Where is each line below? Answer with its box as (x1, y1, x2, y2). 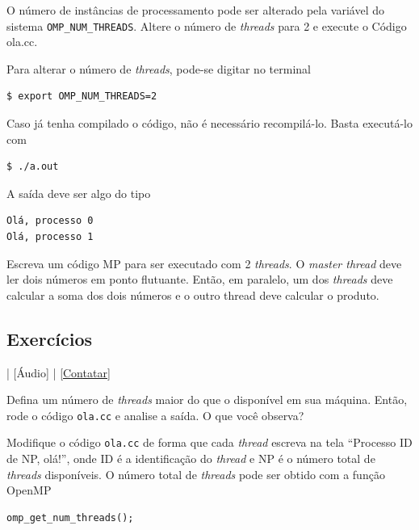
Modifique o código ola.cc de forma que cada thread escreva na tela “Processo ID (6, 434, 413, 451)
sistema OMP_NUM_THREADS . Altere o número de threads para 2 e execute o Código (6, 17, 407, 34)
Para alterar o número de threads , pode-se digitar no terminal (6, 60, 311, 77)
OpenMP (6, 482, 52, 498)
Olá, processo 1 (6, 231, 94, 242)
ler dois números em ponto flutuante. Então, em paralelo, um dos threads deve (6, 271, 393, 288)
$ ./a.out (6, 161, 59, 173)
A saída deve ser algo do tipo (6, 184, 151, 201)
